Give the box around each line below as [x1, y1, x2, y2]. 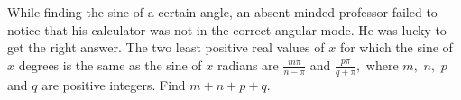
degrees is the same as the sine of [18, 55, 202, 74]
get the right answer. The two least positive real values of [7, 38, 325, 57]
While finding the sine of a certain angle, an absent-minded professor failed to [7, 3, 438, 21]
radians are [217, 55, 279, 74]
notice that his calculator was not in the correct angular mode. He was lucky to [7, 20, 447, 39]
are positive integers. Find [41, 75, 186, 94]
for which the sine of [339, 38, 453, 57]
